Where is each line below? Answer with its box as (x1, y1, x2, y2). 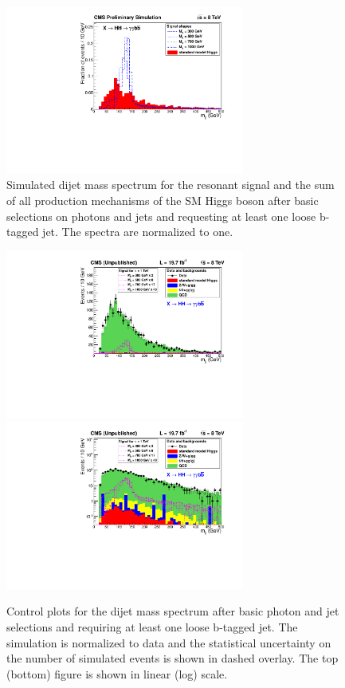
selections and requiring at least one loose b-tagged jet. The (6, 619, 298, 635)
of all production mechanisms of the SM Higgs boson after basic (6, 191, 319, 208)
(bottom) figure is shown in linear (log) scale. (6, 665, 228, 682)
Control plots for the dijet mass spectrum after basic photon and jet (6, 603, 339, 619)
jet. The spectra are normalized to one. (42, 223, 233, 240)
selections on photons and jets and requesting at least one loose (6, 207, 316, 224)
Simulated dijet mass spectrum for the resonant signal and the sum (6, 176, 335, 193)
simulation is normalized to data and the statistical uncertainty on (6, 634, 331, 651)
